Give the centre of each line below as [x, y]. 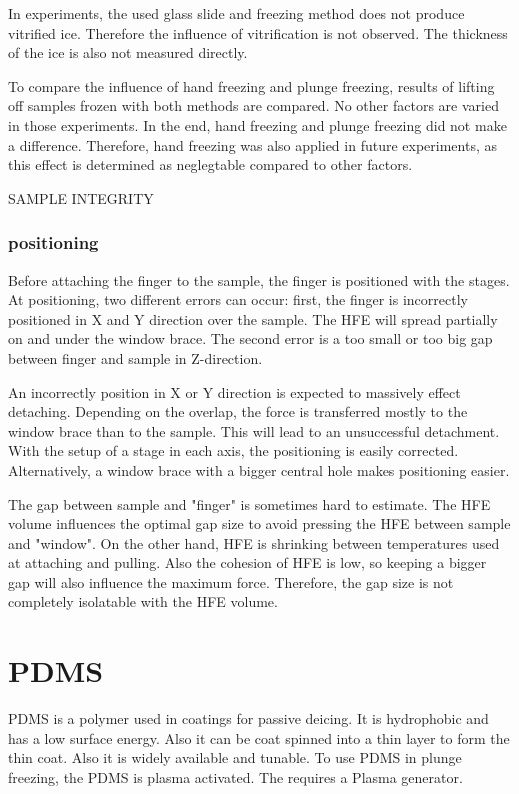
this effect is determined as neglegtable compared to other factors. [210, 164]
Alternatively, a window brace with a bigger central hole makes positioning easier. [259, 469]
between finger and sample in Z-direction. [135, 357]
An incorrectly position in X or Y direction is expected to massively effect [234, 391]
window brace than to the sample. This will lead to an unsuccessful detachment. [254, 430]
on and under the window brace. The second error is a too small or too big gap [250, 338]
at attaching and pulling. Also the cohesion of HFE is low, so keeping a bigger [247, 562]
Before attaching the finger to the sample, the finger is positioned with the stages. [259, 279]
